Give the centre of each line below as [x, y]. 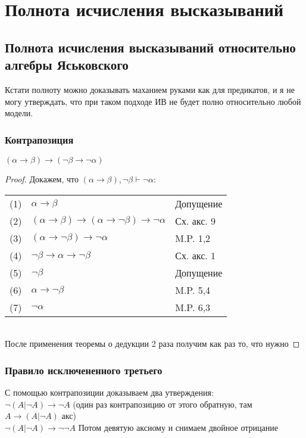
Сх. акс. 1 [196, 255]
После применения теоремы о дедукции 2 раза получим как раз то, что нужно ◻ [152, 344]
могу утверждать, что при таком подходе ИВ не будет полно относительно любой [153, 101]
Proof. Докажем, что [42, 178]
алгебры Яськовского [67, 65]
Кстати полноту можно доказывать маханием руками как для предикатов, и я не [150, 89]
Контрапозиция [39, 139]
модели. [19, 113]
